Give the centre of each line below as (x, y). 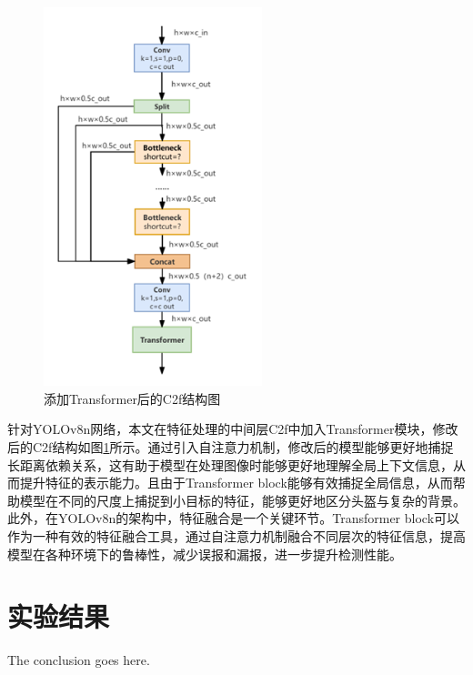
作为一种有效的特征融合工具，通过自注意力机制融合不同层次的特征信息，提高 (236, 535)
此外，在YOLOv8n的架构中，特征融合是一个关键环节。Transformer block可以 (234, 518)
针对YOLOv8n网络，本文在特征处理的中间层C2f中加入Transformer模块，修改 (233, 429)
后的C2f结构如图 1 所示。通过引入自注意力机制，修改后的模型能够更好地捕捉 (231, 447)
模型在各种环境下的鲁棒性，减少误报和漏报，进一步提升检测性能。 (205, 554)
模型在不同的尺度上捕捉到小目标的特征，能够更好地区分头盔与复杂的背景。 (242, 500)
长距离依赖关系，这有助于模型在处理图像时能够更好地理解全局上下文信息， (230, 464)
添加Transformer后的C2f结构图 (132, 398)
